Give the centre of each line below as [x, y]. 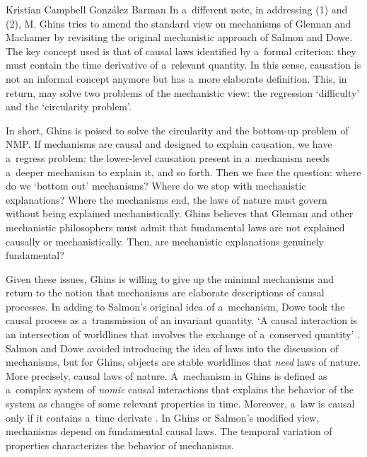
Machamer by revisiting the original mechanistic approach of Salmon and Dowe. [179, 37]
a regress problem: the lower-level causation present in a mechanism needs [168, 157]
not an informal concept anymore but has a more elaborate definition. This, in [176, 78]
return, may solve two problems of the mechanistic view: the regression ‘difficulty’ [183, 92]
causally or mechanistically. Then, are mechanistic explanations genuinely [165, 241]
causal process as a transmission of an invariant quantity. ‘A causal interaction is [182, 320]
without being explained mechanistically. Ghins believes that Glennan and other [180, 213]
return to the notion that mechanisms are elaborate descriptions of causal [165, 293]
